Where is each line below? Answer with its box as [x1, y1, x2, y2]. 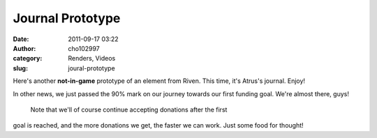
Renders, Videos [68, 54, 116, 63]
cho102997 [68, 44, 101, 52]
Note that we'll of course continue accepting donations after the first [30, 105, 228, 114]
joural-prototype [68, 63, 115, 72]
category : [13, 54, 43, 63]
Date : [13, 35, 29, 43]
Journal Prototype [13, 10, 121, 26]
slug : [13, 63, 28, 72]
